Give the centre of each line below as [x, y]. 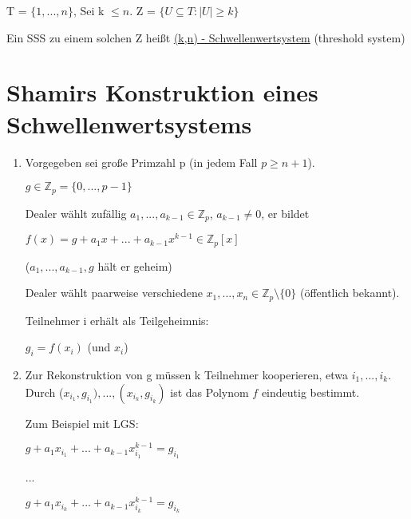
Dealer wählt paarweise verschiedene [114, 293]
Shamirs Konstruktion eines [162, 92]
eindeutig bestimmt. [310, 392]
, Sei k [89, 10]
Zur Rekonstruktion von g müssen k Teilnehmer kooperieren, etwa [187, 374]
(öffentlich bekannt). [350, 293]
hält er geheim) [135, 265]
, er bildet [285, 213]
